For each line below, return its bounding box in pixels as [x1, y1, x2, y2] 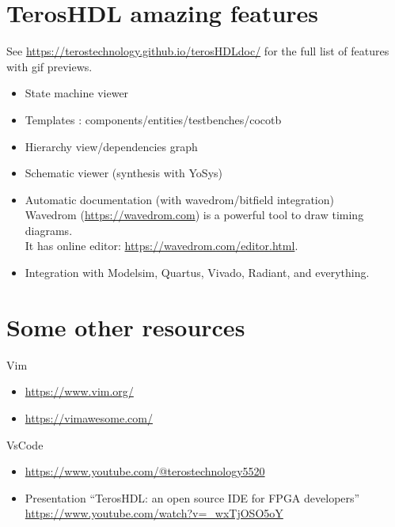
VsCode [6, 436, 44, 453]
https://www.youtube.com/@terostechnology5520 [25, 463, 265, 480]
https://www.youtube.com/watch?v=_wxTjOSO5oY [25, 505, 283, 521]
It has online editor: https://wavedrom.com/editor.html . [25, 237, 298, 254]
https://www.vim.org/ [25, 383, 134, 400]
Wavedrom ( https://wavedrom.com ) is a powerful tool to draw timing [25, 207, 364, 223]
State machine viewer [25, 85, 129, 101]
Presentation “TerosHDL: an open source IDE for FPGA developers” [25, 489, 360, 506]
